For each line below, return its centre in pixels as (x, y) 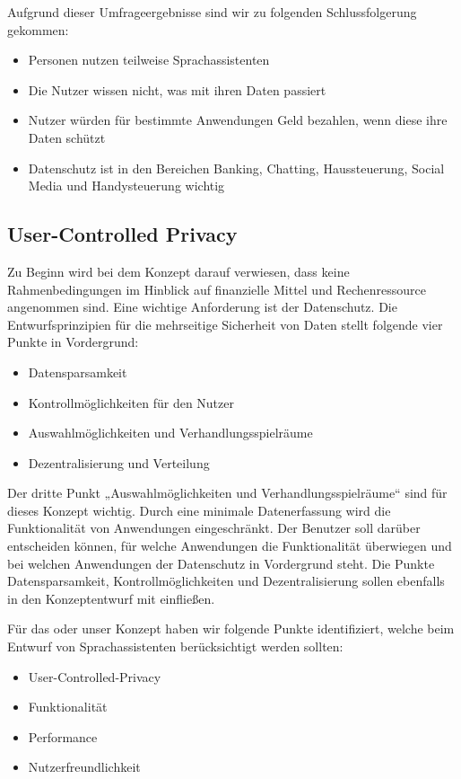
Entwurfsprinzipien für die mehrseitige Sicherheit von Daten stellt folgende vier (225, 324)
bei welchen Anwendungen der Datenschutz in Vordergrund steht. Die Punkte (221, 563)
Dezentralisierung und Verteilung (119, 462)
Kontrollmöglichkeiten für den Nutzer (131, 402)
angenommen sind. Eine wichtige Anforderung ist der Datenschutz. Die (202, 307)
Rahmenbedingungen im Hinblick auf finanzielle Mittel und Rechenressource (217, 289)
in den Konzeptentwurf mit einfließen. (111, 598)
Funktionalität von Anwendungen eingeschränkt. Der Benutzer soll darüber (214, 528)
